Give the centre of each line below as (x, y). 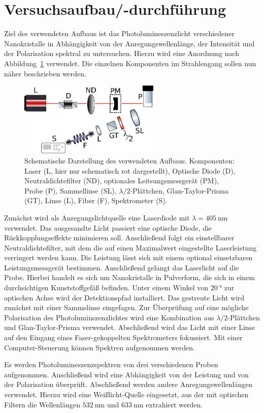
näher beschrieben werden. (45, 73)
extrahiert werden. (174, 404)
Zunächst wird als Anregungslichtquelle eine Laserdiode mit (97, 217)
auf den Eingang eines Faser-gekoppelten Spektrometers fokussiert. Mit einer (123, 337)
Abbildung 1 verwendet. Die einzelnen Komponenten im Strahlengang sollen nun (130, 63)
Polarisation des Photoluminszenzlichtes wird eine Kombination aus (109, 317)
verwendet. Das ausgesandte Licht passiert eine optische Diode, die (108, 227)
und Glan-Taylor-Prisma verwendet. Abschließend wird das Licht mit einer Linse (130, 327)
